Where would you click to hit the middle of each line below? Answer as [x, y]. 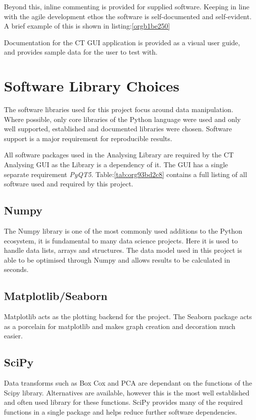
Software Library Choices [92, 86]
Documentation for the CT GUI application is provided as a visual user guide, [122, 42]
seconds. [16, 269]
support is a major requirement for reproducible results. [88, 138]
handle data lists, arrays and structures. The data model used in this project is [123, 250]
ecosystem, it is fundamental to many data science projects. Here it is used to [121, 240]
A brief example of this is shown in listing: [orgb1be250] [87, 26]
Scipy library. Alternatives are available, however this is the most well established [127, 392]
